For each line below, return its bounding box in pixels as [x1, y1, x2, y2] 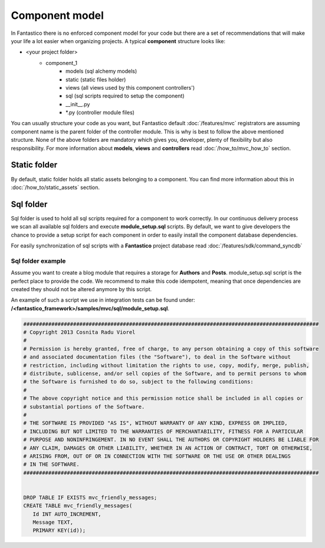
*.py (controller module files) [65, 109, 135, 116]
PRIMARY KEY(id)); [32, 527, 86, 534]
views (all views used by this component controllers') [65, 84, 195, 91]
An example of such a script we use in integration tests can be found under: [11, 296, 195, 304]
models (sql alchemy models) [65, 68, 137, 75]
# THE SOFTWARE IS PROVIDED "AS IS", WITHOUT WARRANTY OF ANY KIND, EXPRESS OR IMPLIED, [23, 420, 288, 426]
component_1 [45, 59, 78, 66]
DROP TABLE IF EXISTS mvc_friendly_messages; [23, 494, 157, 501]
